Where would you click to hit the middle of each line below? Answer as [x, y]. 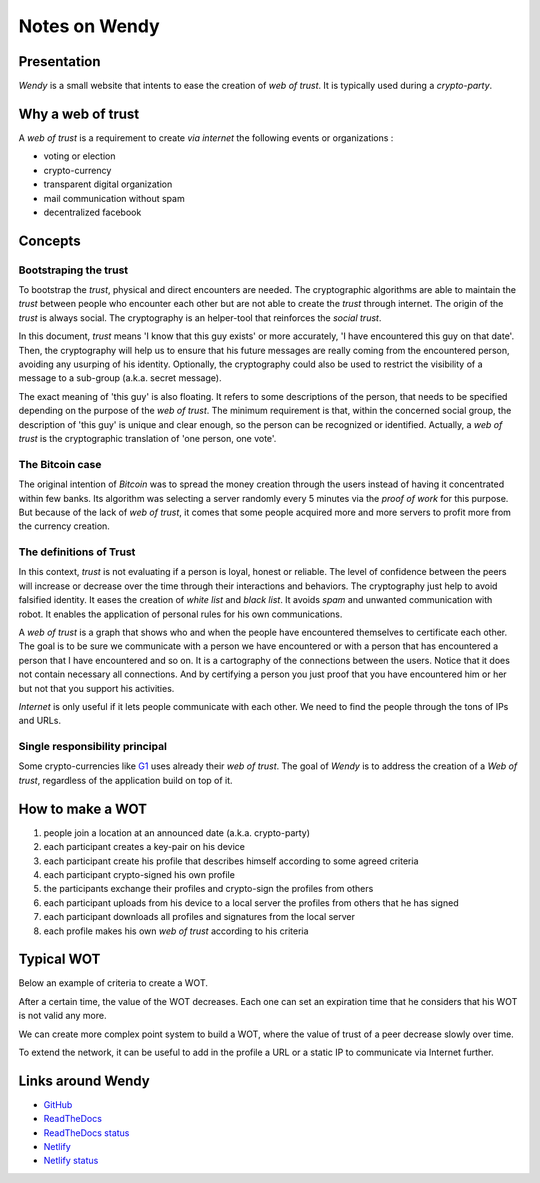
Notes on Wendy [89, 26]
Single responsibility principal [92, 747]
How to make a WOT [82, 808]
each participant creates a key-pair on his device [144, 847]
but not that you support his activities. [96, 688]
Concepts [49, 240]
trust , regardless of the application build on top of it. [126, 780]
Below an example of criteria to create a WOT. [113, 983]
